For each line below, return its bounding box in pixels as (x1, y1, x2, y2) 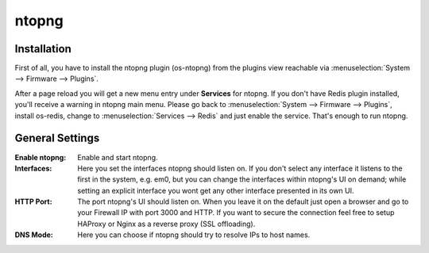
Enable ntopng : (14, 152, 67, 162)
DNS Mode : (14, 230, 53, 240)
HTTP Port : (14, 197, 52, 206)
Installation (14, 42, 71, 56)
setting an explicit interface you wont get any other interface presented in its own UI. (77, 186, 354, 195)
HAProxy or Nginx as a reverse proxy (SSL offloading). (77, 219, 256, 228)
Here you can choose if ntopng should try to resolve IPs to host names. (77, 230, 311, 240)
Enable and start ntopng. (77, 152, 158, 162)
